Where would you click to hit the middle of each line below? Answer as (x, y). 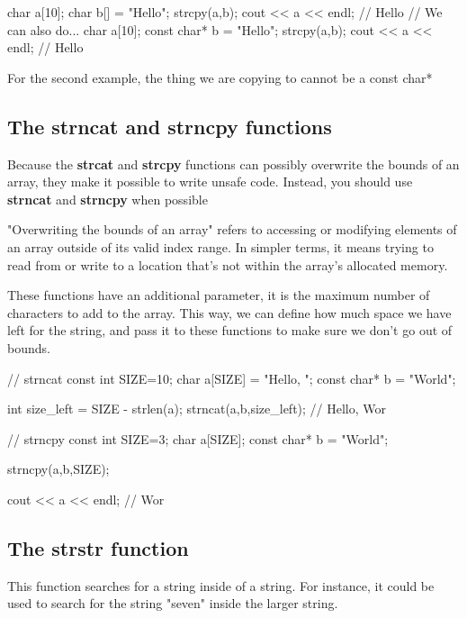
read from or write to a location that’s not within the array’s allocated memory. (228, 264)
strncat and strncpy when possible (108, 199)
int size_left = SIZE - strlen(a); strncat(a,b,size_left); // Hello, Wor (197, 409)
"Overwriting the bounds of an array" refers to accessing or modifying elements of (232, 229)
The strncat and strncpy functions (170, 126)
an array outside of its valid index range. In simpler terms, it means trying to (220, 246)
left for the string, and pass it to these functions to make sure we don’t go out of (230, 330)
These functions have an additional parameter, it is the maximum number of (219, 295)
